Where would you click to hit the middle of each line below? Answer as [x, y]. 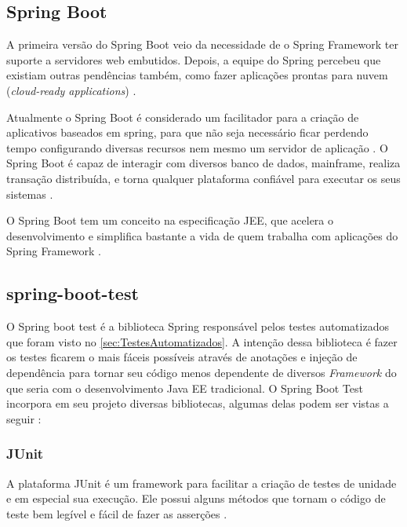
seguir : [24, 418]
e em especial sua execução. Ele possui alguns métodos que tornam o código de [196, 498]
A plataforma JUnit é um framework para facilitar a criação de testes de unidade [202, 483]
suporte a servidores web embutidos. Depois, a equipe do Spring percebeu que [194, 59]
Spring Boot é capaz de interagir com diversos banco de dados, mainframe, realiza [203, 163]
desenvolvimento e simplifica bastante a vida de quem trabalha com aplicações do [202, 235]
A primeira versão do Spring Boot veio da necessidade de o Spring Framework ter [202, 44]
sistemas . [30, 194]
